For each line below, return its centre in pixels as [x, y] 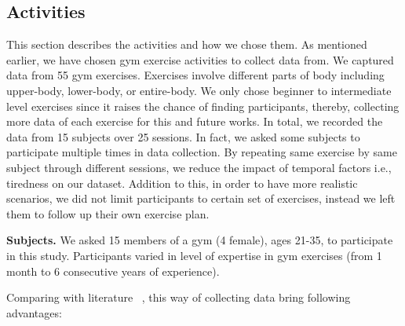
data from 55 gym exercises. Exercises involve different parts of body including [195, 75]
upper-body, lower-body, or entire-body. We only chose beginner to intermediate [199, 90]
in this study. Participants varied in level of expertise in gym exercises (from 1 [194, 255]
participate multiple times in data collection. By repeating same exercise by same [202, 152]
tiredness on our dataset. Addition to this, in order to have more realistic [182, 183]
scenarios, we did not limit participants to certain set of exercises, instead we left [201, 198]
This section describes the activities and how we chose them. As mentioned [187, 44]
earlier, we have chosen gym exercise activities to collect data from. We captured [200, 59]
